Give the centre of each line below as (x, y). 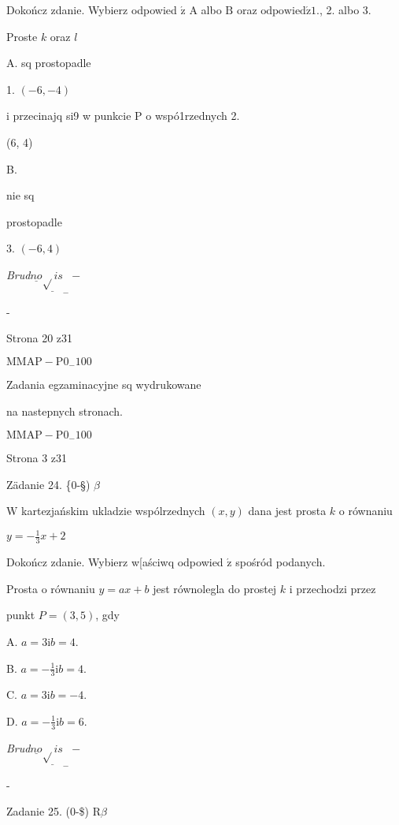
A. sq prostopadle (49, 63)
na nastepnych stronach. (65, 411)
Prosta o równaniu (51, 588)
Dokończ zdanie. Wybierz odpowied (92, 9)
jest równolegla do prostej (215, 588)
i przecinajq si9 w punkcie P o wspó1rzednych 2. (123, 116)
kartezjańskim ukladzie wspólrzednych (113, 511)
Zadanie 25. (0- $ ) (48, 811)
